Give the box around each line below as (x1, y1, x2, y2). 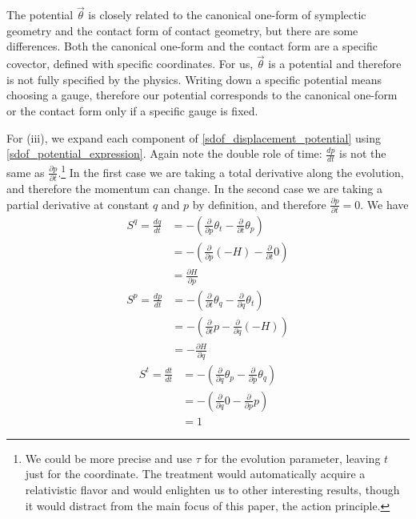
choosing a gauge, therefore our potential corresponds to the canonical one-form (6, 86, 398, 103)
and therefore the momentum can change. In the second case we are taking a (6, 179, 382, 196)
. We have (360, 195, 409, 212)
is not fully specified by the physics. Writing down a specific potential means (6, 70, 382, 87)
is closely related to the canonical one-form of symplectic (88, 6, 366, 23)
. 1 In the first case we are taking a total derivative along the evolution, (58, 162, 404, 180)
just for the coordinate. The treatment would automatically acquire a (25, 465, 366, 482)
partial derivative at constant (6, 195, 150, 212)
